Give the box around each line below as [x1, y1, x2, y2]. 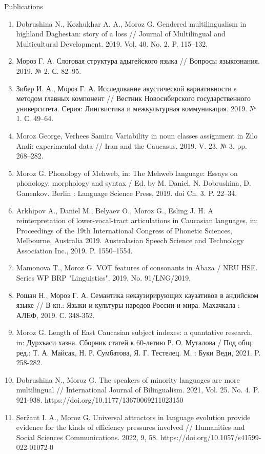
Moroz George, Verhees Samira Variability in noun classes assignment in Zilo [16, 130, 258, 141]
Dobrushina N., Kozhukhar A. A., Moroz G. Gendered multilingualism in [16, 18, 247, 29]
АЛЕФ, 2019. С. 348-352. [16, 309, 95, 320]
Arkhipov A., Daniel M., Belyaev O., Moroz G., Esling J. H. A [16, 205, 213, 215]
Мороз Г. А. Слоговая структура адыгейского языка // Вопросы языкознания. [16, 55, 260, 66]
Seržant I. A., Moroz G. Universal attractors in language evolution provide [16, 411, 251, 422]
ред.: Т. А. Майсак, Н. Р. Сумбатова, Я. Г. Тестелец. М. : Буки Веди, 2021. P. [16, 347, 261, 358]
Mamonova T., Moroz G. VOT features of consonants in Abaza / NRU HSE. [16, 262, 258, 273]
